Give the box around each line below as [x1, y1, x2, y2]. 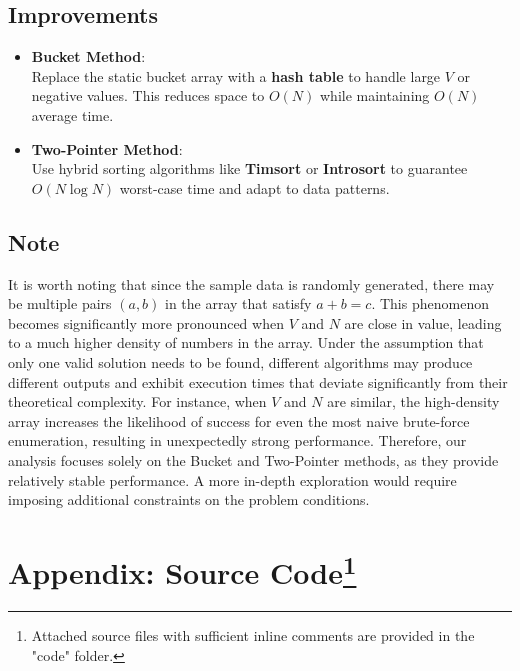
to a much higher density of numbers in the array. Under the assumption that [8, 332, 484, 353]
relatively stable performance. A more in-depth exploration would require [8, 469, 457, 490]
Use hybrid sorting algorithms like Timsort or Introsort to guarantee [31, 158, 468, 179]
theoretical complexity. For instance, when [8, 391, 267, 412]
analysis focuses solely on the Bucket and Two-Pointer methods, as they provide [8, 449, 499, 470]
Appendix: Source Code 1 [8, 547, 357, 593]
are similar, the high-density [327, 391, 500, 412]
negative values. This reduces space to [31, 85, 265, 106]
